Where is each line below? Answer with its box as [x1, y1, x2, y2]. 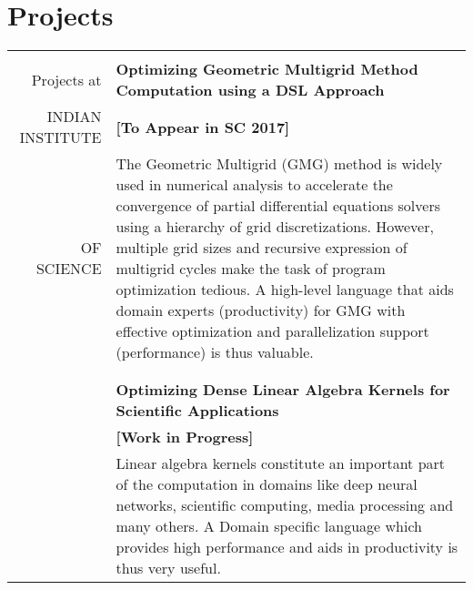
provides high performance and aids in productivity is [116, 536, 458, 558]
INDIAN [46, 106, 102, 127]
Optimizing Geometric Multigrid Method [116, 58, 418, 80]
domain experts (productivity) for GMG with [116, 300, 406, 321]
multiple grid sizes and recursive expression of [116, 237, 408, 259]
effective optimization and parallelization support [116, 320, 429, 342]
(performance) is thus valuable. [116, 341, 314, 363]
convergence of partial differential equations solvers [116, 195, 440, 217]
